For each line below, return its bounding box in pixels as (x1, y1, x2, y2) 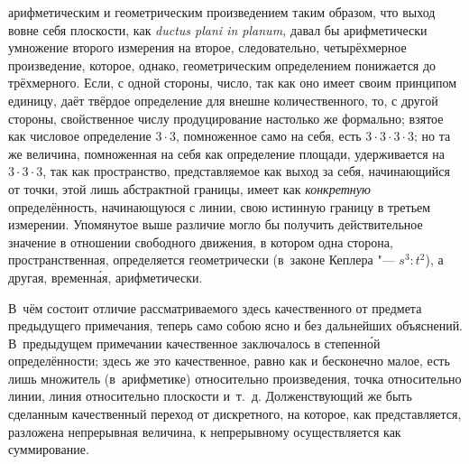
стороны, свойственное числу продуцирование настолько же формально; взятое (8, 108, 444, 127)
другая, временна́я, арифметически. (8, 267, 203, 286)
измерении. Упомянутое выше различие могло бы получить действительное (8, 215, 423, 234)
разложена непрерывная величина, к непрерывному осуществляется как (8, 422, 401, 441)
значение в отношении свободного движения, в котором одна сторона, (8, 232, 393, 251)
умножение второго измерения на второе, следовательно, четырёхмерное (8, 38, 407, 57)
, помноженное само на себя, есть (176, 126, 362, 145)
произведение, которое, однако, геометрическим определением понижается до (8, 55, 437, 74)
